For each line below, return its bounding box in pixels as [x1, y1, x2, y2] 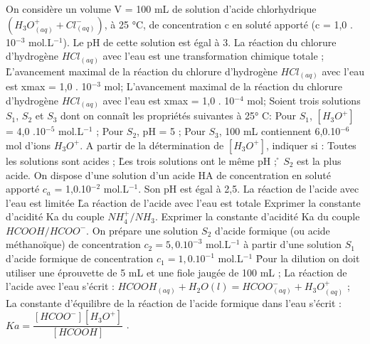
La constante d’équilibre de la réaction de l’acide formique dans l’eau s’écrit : [6, 295, 342, 310]
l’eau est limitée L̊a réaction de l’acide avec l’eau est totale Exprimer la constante [6, 195, 361, 210]
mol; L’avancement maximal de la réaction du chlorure [104, 79, 342, 94]
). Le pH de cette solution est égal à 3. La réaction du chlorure [63, 34, 337, 49]
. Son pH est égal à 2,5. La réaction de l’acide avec [138, 181, 359, 196]
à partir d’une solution [243, 237, 342, 252]
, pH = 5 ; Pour [137, 124, 206, 139]
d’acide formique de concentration [6, 251, 154, 266]
